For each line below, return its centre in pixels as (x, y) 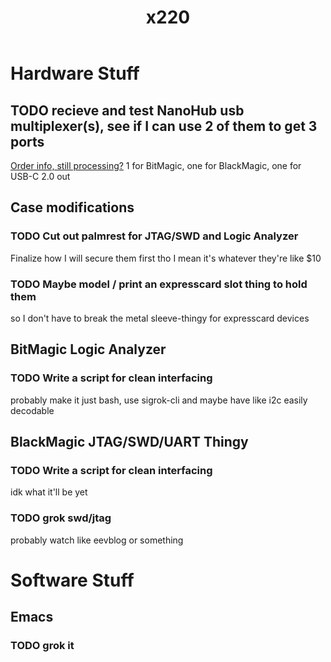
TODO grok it (42, 646)
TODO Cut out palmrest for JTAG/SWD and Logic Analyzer (154, 236)
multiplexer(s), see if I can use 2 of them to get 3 (164, 126)
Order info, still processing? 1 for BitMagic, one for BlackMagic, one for (156, 165)
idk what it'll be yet (49, 492)
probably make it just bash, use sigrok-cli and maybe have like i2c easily (159, 400)
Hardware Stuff (75, 73)
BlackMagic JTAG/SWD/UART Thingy (129, 442)
